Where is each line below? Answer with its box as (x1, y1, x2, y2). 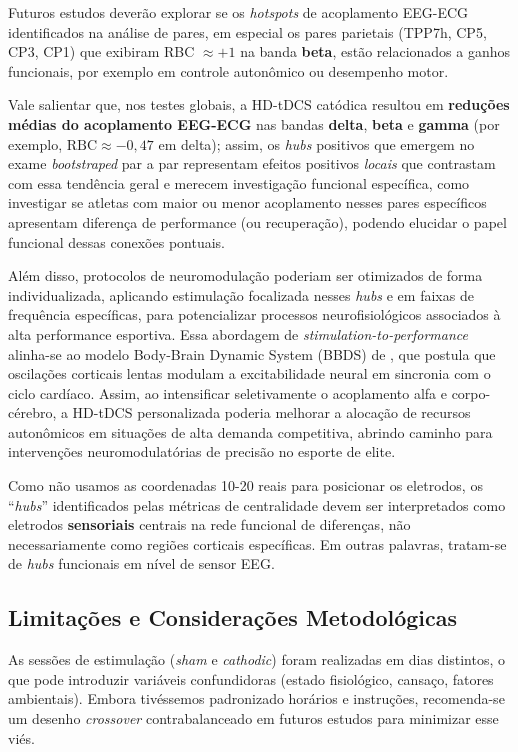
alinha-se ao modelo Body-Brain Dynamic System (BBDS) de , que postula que (8, 343, 496, 364)
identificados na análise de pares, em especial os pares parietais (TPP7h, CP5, (8, 21, 487, 42)
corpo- (451, 382, 491, 403)
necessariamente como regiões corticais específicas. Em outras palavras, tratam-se (8, 533, 507, 554)
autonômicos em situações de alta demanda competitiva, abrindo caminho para (8, 421, 493, 442)
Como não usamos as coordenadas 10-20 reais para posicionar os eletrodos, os (8, 475, 483, 496)
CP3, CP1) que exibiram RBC (8, 41, 195, 62)
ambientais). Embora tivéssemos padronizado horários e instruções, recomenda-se (8, 688, 505, 709)
